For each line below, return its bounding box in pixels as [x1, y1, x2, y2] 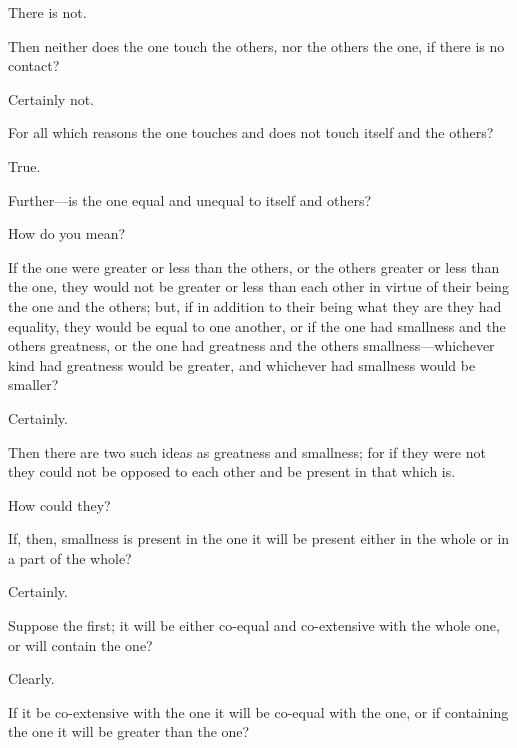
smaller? [8, 374, 59, 395]
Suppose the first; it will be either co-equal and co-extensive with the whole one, [8, 615, 500, 636]
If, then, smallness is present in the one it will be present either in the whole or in [8, 528, 510, 549]
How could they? [8, 494, 111, 515]
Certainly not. [8, 88, 95, 109]
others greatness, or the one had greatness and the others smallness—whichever [8, 335, 495, 356]
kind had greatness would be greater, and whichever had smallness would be [8, 354, 476, 375]
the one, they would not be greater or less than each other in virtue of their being [8, 276, 509, 297]
